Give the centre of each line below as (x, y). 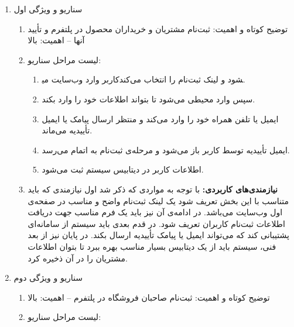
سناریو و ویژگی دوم (48, 278)
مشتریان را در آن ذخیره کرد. (78, 258)
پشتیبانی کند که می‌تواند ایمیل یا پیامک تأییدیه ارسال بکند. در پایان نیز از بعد (158, 235)
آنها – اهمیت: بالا (56, 40)
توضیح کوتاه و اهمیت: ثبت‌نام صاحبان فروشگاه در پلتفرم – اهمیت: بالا (149, 297)
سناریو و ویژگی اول (48, 9)
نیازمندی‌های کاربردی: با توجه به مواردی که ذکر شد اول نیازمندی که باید (153, 189)
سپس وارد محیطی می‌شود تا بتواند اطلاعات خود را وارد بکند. (148, 99)
